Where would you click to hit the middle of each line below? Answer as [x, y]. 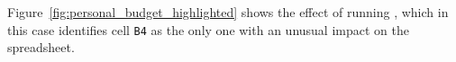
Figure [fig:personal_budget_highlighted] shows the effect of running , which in [228, 12]
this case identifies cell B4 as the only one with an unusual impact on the [208, 29]
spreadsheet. [41, 47]
